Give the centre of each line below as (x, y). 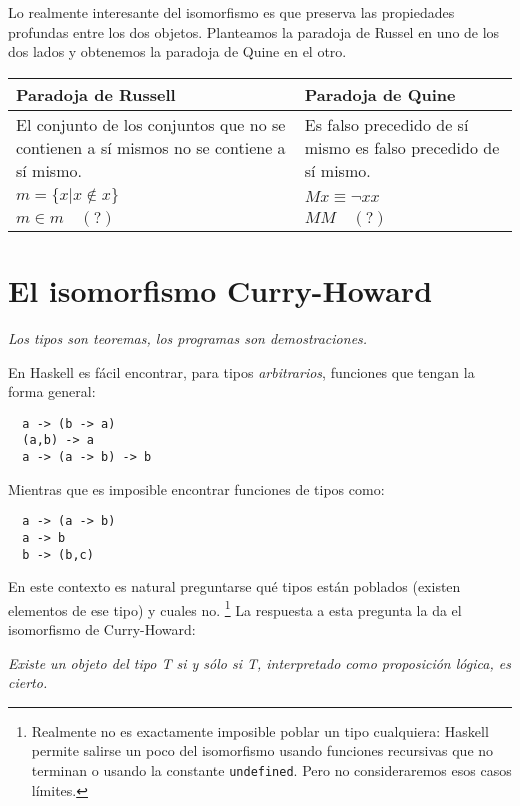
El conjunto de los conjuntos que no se (151, 124)
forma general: (52, 391)
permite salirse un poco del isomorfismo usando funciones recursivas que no (262, 750)
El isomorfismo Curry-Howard (220, 289)
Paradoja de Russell (96, 94)
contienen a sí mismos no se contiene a (151, 147)
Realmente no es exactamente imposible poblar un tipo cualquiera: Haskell (260, 730)
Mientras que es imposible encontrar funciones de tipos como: (196, 488)
